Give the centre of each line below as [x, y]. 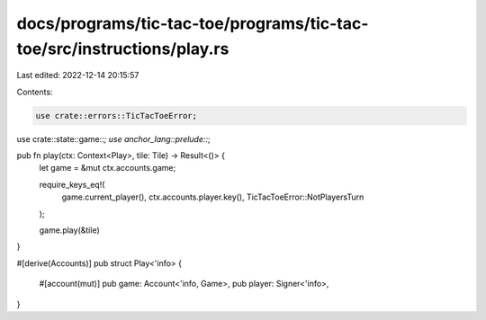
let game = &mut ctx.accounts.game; [108, 168]
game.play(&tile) [69, 230]
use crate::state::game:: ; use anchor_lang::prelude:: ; [113, 138]
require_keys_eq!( [72, 184]
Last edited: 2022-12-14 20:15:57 [78, 76]
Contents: [35, 92]
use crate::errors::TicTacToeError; [117, 116]
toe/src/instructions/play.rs [123, 49]
